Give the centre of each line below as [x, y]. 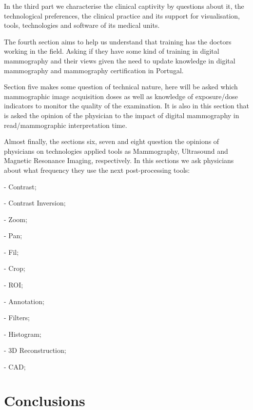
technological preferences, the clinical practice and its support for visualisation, [122, 15]
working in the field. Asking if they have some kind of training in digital [112, 51]
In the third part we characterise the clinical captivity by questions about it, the [124, 6]
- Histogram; [23, 334]
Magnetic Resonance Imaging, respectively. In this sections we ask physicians [119, 160]
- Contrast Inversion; [35, 203]
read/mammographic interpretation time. [66, 125]
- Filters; [17, 318]
